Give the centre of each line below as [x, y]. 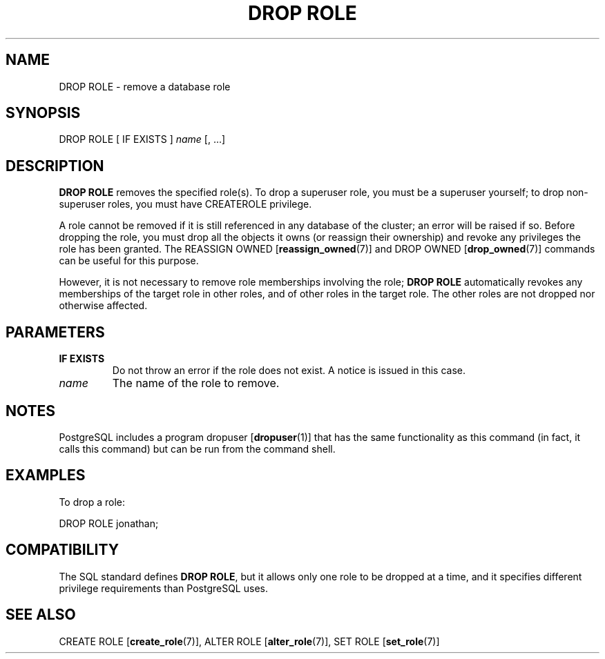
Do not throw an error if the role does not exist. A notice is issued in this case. [289, 371]
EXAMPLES [46, 475]
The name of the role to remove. [196, 383]
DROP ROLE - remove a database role [145, 86]
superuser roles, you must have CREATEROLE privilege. [185, 204]
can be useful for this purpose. [129, 261]
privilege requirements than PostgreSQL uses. [163, 588]
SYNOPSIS [43, 113]
